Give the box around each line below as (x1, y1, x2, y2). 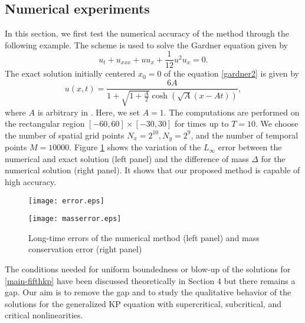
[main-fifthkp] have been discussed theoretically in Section (5, 274, 215, 286)
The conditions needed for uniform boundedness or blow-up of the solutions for (5, 263, 291, 275)
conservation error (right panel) (28, 243, 142, 255)
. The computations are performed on (163, 106, 300, 118)
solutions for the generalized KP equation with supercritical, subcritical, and (5, 297, 281, 309)
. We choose (255, 117, 299, 130)
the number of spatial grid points (5, 128, 124, 141)
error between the (218, 141, 282, 153)
